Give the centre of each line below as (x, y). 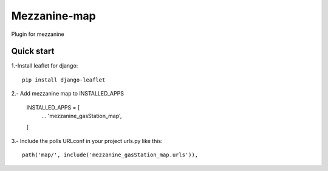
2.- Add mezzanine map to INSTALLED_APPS (68, 94)
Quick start (33, 51)
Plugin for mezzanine (38, 34)
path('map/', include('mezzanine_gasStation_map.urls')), (110, 155)
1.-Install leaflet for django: (45, 66)
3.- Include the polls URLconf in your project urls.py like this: (87, 141)
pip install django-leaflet (64, 80)
